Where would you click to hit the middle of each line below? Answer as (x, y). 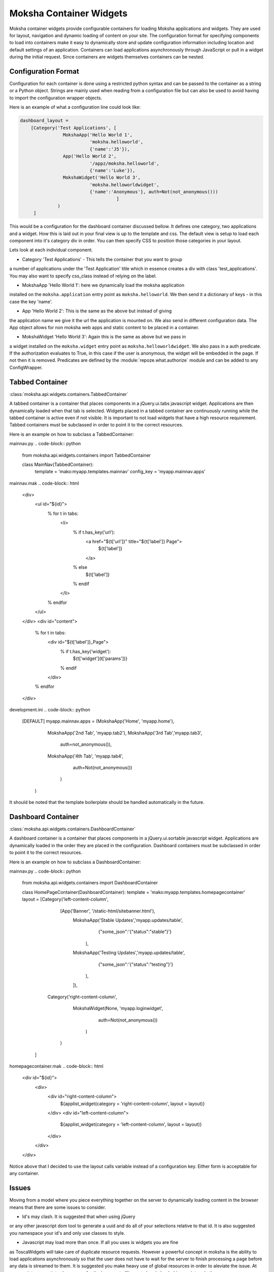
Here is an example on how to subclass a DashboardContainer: (75, 862)
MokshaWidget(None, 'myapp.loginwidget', (118, 1008)
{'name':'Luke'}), (112, 170)
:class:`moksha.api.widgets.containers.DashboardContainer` (73, 829)
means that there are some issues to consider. (58, 1207)
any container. (24, 1173)
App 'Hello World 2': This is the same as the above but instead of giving (97, 311)
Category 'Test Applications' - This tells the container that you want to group (102, 259)
